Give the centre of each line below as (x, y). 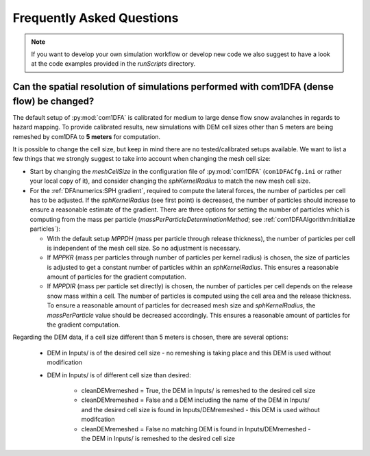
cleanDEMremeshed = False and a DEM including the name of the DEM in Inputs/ (195, 400)
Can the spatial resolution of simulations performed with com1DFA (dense (173, 87)
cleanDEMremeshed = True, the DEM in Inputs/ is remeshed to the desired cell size (198, 390)
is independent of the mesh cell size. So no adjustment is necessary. (144, 248)
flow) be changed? (53, 101)
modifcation (98, 419)
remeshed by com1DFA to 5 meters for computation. (87, 136)
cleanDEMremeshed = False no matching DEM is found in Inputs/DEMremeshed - (196, 429)
